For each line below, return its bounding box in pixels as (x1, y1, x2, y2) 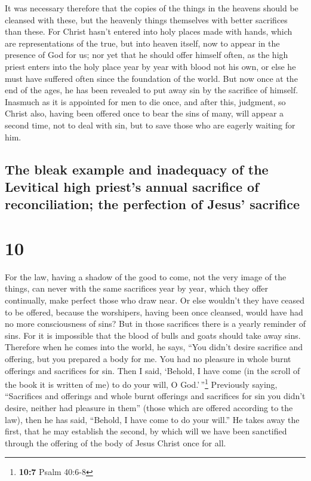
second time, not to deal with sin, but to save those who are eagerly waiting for (5, 118, 295, 131)
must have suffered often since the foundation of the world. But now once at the (5, 72, 298, 84)
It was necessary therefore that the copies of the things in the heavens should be (5, 2, 298, 14)
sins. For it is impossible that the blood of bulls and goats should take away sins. (5, 329, 301, 341)
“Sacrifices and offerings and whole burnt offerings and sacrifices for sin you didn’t (5, 390, 306, 402)
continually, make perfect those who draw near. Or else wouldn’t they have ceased (5, 294, 305, 306)
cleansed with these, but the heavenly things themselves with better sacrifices (5, 13, 288, 26)
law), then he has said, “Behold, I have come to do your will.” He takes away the (5, 413, 300, 425)
